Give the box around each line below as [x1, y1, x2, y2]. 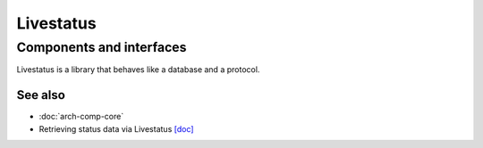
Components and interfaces [16, 39, 187, 55]
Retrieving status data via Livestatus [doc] [38, 123, 194, 134]
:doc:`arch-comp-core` [38, 111, 124, 122]
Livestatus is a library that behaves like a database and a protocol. [16, 64, 260, 75]
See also [16, 87, 66, 103]
